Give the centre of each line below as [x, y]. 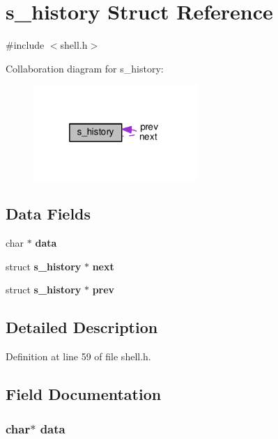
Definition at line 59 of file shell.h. [78, 356]
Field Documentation [84, 394]
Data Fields [48, 214]
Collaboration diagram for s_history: [85, 68]
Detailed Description [82, 327]
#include [25, 45]
